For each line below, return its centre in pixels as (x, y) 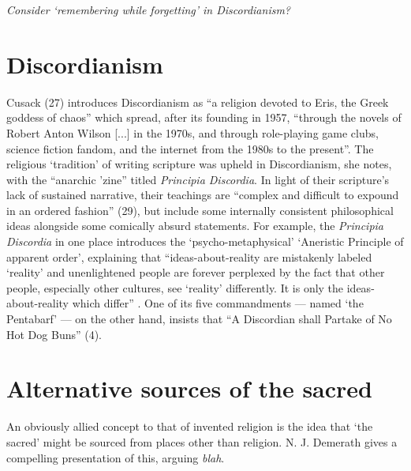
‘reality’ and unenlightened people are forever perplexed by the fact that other (196, 272)
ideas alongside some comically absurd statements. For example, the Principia (195, 226)
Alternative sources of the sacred (189, 388)
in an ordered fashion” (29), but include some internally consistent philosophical (200, 210)
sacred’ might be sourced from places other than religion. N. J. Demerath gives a (202, 441)
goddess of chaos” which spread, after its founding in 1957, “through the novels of (204, 117)
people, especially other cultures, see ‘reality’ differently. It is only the (175, 287)
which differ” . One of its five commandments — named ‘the (218, 303)
